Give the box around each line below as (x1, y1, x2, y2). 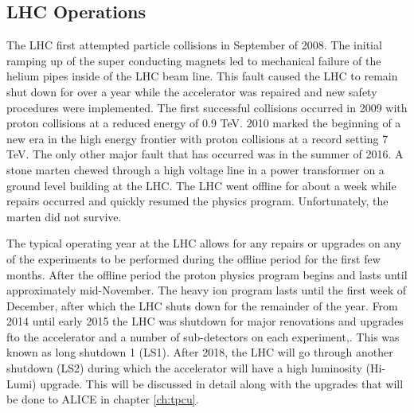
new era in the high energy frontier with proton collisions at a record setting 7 (6, 130, 389, 146)
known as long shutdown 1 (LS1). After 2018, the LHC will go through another (6, 344, 393, 360)
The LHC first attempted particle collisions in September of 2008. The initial (6, 37, 382, 53)
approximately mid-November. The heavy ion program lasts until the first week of (6, 282, 407, 298)
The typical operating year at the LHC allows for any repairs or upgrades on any (6, 235, 402, 251)
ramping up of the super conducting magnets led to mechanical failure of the (6, 52, 381, 68)
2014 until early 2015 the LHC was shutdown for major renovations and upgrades (6, 313, 404, 329)
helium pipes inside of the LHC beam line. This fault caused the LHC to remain (6, 68, 398, 84)
